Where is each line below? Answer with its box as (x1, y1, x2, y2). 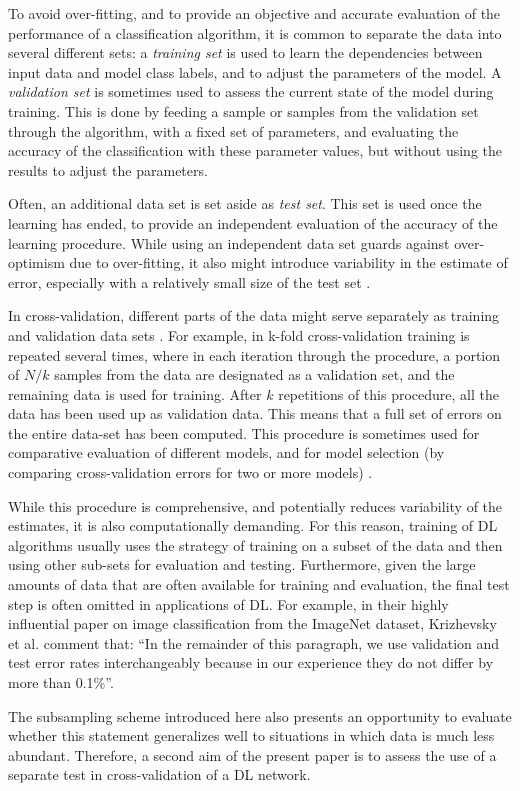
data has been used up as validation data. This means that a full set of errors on (8, 403, 502, 424)
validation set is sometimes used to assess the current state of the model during (8, 81, 494, 102)
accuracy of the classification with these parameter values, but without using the (8, 140, 502, 161)
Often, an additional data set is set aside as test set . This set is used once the (8, 193, 482, 214)
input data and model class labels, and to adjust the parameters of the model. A (8, 61, 502, 82)
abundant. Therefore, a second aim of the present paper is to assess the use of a (8, 744, 497, 765)
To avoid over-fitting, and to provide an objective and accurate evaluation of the (8, 3, 501, 23)
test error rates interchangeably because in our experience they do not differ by (8, 652, 494, 673)
